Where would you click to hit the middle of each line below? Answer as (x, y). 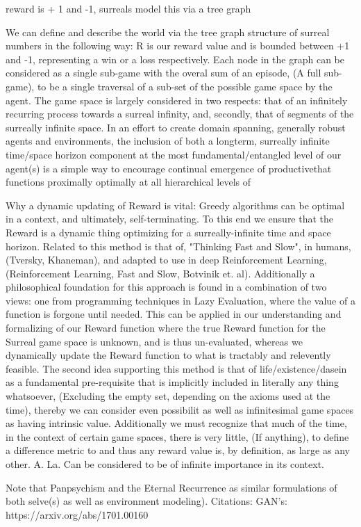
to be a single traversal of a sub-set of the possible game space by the (185, 86)
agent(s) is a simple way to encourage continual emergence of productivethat (169, 168)
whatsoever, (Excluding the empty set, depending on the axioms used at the (168, 396)
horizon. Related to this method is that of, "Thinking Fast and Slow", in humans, (178, 246)
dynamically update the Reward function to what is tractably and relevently (168, 355)
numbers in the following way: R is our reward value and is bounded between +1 (178, 46)
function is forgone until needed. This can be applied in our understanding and (174, 314)
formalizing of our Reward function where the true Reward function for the (166, 328)
